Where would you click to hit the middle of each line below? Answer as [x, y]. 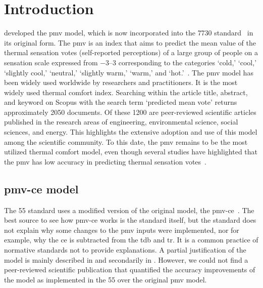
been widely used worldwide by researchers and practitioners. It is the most [121, 82]
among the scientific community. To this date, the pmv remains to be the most [126, 141]
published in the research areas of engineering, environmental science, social [121, 122]
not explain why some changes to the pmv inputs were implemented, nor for [122, 230]
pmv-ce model [41, 189]
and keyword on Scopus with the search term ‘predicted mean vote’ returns [121, 102]
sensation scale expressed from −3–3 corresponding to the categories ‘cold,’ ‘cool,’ [130, 62]
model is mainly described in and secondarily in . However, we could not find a [126, 259]
